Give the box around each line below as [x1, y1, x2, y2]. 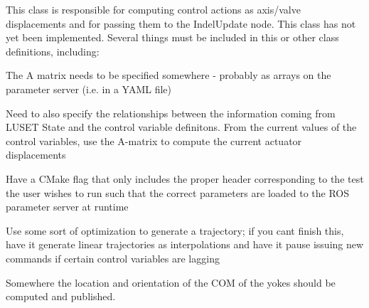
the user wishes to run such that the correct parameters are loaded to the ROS [6, 185, 350, 200]
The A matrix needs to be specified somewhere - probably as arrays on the [6, 68, 331, 83]
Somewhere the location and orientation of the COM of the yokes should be [6, 275, 336, 290]
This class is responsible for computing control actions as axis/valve [6, 2, 301, 16]
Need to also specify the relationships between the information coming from [6, 105, 336, 120]
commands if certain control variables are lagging [6, 250, 220, 265]
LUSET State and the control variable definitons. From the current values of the [6, 120, 357, 134]
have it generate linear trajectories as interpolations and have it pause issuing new [6, 237, 364, 252]
